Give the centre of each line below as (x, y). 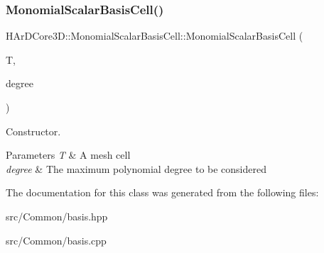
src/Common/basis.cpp (56, 240)
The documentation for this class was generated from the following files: (162, 192)
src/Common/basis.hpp (57, 216)
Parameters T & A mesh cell (68, 155)
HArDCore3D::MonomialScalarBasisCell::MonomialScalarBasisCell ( (155, 36)
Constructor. (33, 131)
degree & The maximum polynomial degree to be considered (136, 168)
